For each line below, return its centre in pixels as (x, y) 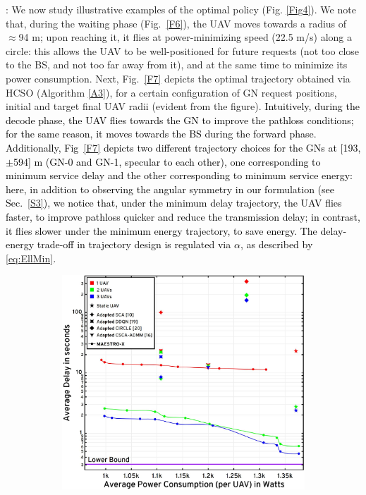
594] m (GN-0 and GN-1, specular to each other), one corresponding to (167, 161)
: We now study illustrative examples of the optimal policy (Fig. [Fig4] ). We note (181, 9)
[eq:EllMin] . (31, 258)
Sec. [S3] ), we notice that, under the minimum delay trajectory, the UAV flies (174, 203)
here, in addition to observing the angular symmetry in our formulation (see (170, 189)
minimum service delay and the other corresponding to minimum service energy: (179, 175)
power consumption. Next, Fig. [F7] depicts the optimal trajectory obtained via (178, 78)
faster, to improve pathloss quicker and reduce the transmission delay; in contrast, (183, 216)
